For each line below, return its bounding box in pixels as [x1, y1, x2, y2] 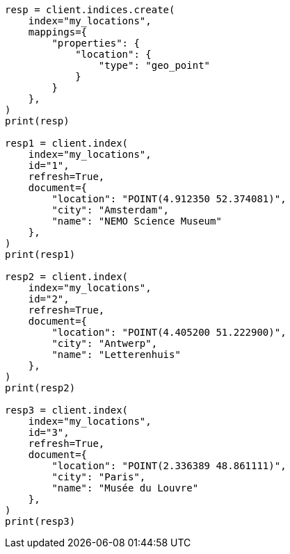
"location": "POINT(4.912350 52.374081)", [51, 193, 287, 204]
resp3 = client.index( [5, 405, 129, 416]
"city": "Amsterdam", [51, 204, 170, 215]
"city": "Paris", [51, 471, 146, 482]
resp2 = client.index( [5, 271, 129, 282]
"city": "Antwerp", [51, 338, 158, 349]
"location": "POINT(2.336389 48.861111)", [51, 460, 287, 471]
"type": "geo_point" [98, 60, 211, 71]
